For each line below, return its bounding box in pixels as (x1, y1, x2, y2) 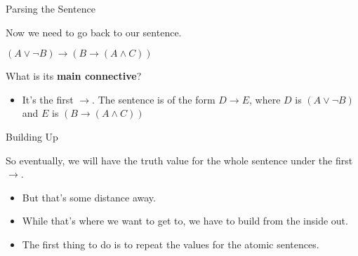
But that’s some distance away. (22, 190, 156, 204)
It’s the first (22, 92, 74, 106)
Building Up (6, 129, 58, 143)
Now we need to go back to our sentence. (6, 24, 182, 39)
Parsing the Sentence (6, 1, 95, 15)
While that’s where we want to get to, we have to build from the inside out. (22, 213, 348, 228)
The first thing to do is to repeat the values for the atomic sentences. (22, 236, 319, 251)
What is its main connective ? (6, 69, 142, 83)
